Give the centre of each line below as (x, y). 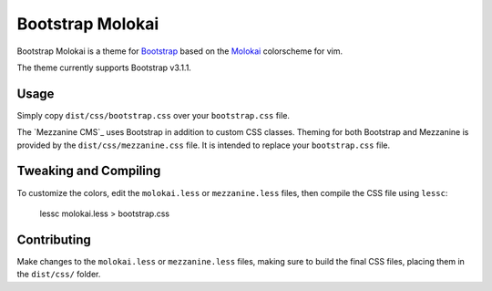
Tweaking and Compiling (89, 171)
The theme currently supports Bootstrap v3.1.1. (104, 68)
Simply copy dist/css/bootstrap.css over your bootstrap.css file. (154, 115)
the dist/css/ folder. (59, 275)
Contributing (54, 239)
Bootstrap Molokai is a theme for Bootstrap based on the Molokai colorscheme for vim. (180, 51)
